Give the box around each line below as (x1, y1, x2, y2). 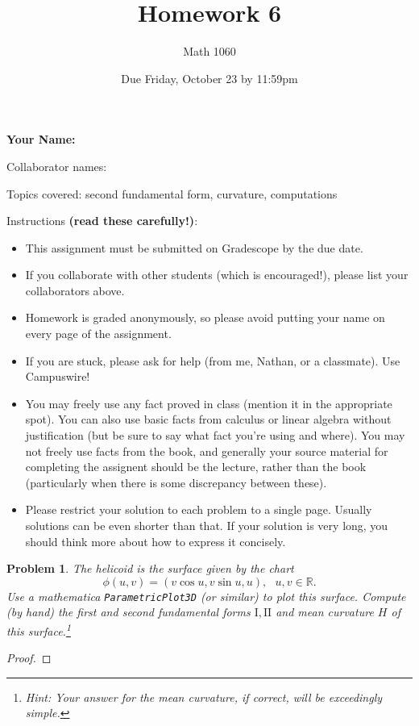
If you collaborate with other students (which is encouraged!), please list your (25, 266, 409, 283)
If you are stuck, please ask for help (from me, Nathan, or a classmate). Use (25, 352, 400, 369)
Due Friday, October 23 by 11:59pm (121, 69, 298, 86)
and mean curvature (276, 603, 374, 620)
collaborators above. (25, 282, 125, 298)
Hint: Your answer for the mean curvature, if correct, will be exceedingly (25, 688, 383, 705)
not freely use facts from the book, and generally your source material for (25, 442, 388, 459)
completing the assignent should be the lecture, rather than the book (25, 458, 367, 475)
